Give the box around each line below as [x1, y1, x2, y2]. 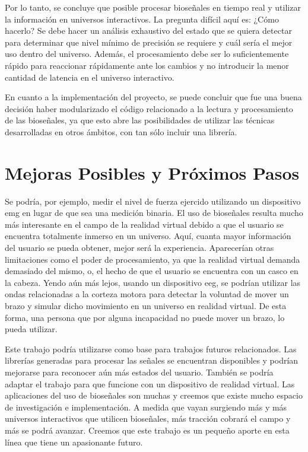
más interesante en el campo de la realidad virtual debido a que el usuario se [5, 218, 284, 230]
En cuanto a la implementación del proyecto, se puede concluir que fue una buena [5, 91, 302, 103]
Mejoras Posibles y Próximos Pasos [5, 160, 300, 184]
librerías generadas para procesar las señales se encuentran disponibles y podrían [5, 354, 299, 367]
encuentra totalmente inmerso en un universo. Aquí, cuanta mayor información [5, 230, 291, 242]
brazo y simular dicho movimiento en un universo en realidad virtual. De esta [5, 300, 287, 311]
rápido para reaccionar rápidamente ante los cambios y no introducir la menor [5, 59, 289, 71]
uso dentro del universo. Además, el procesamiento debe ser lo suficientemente [5, 47, 289, 60]
